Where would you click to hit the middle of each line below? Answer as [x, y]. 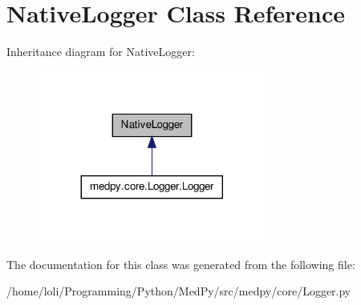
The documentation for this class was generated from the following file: [181, 264]
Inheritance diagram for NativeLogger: [101, 52]
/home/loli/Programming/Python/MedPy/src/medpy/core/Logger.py [179, 291]
